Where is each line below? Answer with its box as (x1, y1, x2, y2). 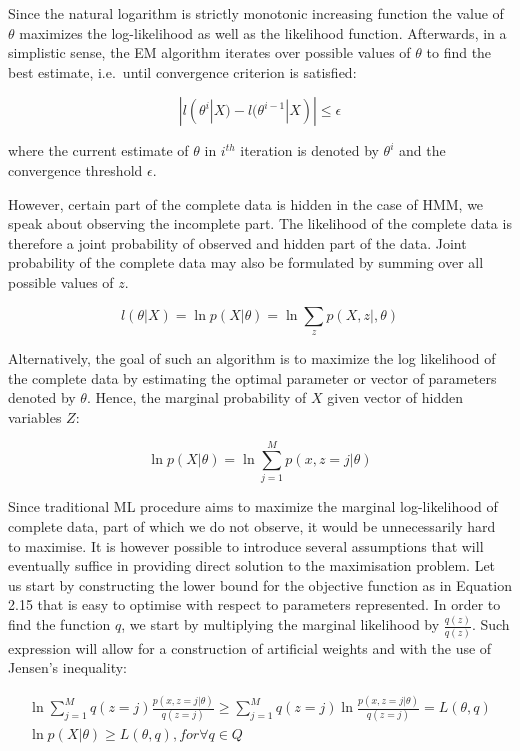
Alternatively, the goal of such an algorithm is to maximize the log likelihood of (8, 347, 496, 368)
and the (399, 140, 446, 161)
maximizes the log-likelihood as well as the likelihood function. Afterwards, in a (19, 22, 507, 43)
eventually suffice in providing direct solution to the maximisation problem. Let (8, 555, 496, 576)
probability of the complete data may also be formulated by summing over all (8, 252, 484, 273)
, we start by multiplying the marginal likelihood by (121, 614, 440, 635)
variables (8, 406, 62, 427)
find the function (8, 614, 111, 635)
